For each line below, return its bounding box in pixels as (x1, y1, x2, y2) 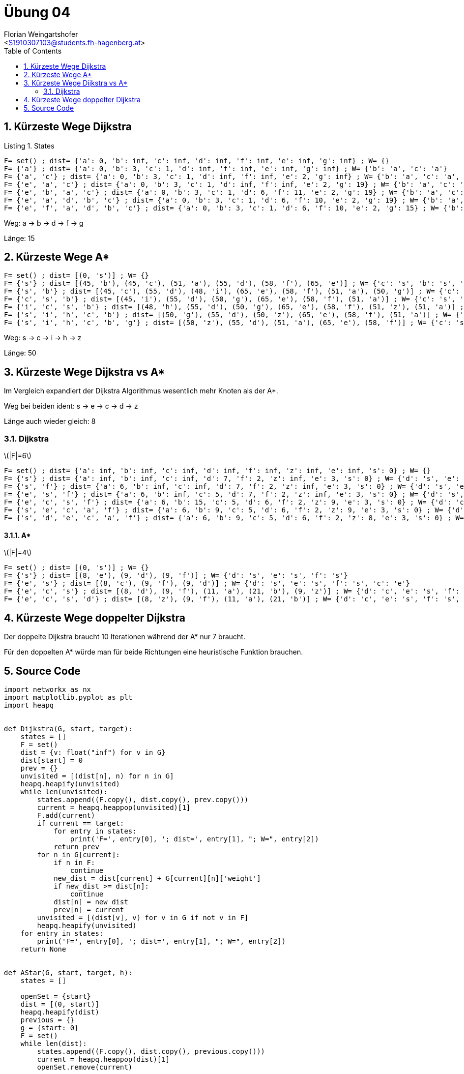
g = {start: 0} (20, 1023, 79, 1032)
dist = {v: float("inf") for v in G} (20, 748, 166, 756)
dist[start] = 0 (20, 756, 83, 764)
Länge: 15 (4, 234, 35, 242)
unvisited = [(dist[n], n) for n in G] (20, 772, 174, 780)
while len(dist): (20, 1039, 87, 1047)
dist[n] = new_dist (54, 897, 128, 906)
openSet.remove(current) (37, 1063, 133, 1071)
